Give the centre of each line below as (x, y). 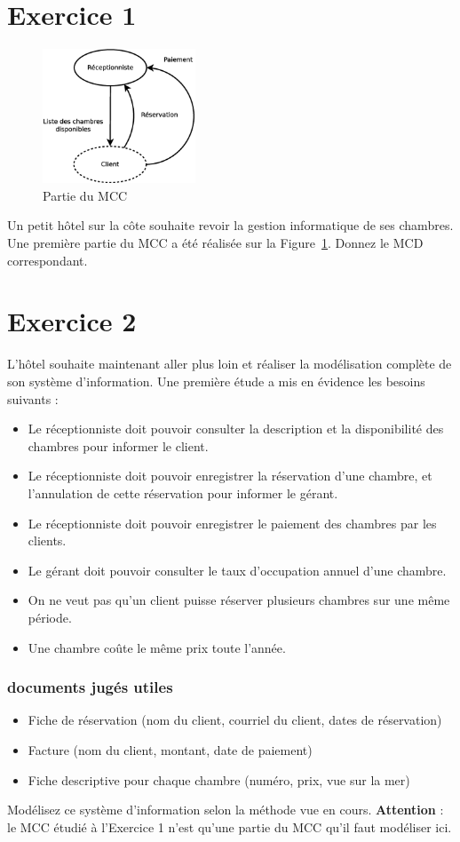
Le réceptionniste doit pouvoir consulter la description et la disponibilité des (236, 429)
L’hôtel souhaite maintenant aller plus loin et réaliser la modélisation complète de (230, 364)
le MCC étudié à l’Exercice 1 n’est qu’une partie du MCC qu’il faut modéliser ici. (230, 826)
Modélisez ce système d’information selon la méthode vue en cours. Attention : (226, 810)
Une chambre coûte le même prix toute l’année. (157, 647)
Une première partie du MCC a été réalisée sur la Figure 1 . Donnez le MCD (215, 243)
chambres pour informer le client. (118, 445)
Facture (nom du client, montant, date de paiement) (170, 749)
